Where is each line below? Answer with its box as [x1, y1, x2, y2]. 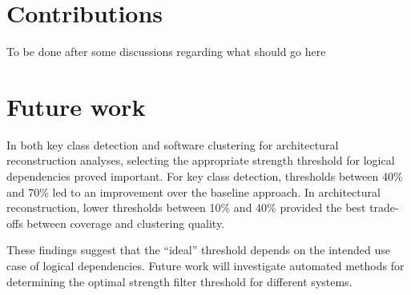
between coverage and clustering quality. [26, 214, 225, 231]
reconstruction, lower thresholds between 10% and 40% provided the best [6, 199, 366, 216]
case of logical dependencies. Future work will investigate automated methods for [6, 257, 405, 273]
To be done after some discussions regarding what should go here [6, 43, 326, 60]
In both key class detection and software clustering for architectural [6, 136, 339, 153]
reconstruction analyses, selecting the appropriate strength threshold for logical [6, 152, 395, 169]
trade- [369, 199, 399, 216]
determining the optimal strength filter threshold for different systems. [6, 273, 353, 289]
